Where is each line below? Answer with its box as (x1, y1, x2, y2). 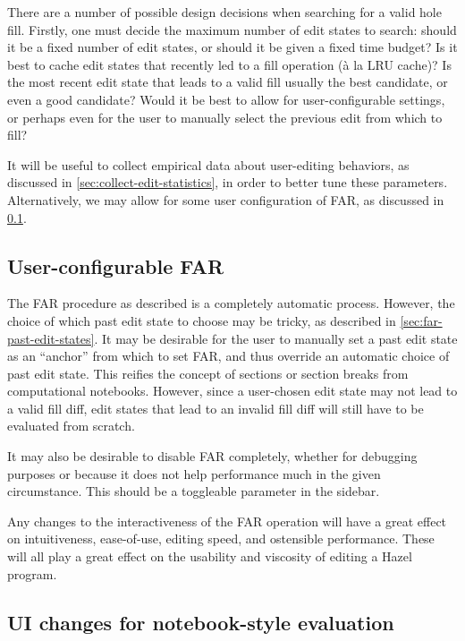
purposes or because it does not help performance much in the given (7, 464, 381, 483)
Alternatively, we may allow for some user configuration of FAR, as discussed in (7, 190, 444, 209)
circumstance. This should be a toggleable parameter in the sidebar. (7, 482, 380, 500)
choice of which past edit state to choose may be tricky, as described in (7, 311, 396, 329)
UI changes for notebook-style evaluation (7, 608, 394, 636)
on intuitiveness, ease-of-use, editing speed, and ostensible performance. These (7, 529, 435, 548)
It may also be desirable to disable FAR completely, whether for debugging (7, 447, 418, 466)
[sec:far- (400, 311, 443, 329)
